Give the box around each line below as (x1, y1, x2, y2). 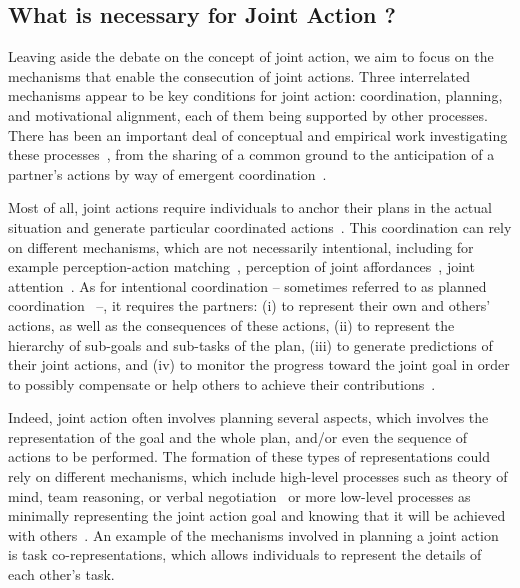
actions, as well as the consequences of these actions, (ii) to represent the (8, 314, 455, 335)
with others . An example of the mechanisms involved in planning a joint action (8, 524, 499, 545)
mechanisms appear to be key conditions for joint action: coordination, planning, (8, 85, 503, 106)
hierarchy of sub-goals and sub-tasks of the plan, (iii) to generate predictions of (8, 334, 493, 355)
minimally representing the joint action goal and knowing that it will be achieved (8, 505, 506, 526)
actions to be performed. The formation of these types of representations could (8, 446, 491, 467)
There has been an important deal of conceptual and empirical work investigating (8, 124, 508, 145)
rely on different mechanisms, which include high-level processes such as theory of (8, 466, 508, 487)
